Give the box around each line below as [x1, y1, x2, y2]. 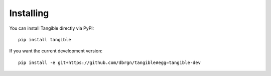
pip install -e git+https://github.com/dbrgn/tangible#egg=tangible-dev [18, 59, 201, 65]
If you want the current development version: [9, 48, 103, 54]
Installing [9, 8, 49, 19]
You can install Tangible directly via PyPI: [9, 25, 94, 31]
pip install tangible [18, 37, 71, 42]
